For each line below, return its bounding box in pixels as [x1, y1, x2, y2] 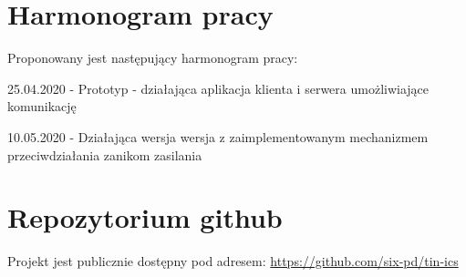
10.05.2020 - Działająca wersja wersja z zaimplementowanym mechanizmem [7, 127, 429, 146]
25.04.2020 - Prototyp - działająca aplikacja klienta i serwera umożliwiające [7, 78, 430, 97]
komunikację [7, 97, 77, 116]
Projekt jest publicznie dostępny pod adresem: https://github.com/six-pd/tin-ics [7, 251, 459, 271]
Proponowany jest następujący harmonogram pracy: [7, 48, 298, 67]
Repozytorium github [7, 199, 283, 236]
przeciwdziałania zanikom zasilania [7, 145, 202, 164]
